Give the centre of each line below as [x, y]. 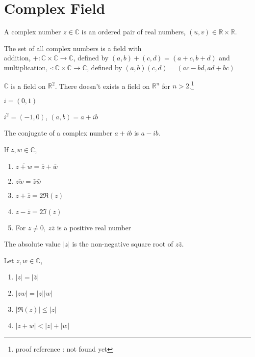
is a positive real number [94, 227]
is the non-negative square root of [123, 244]
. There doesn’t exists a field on [102, 86]
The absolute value [32, 244]
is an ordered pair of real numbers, [134, 32]
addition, [17, 58]
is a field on [28, 86]
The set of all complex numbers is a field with [73, 48]
